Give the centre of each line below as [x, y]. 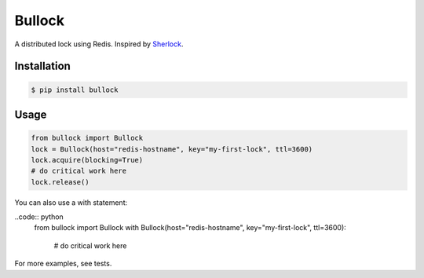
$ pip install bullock [75, 90]
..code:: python [39, 217]
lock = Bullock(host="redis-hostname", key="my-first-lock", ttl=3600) [172, 149]
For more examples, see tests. [63, 264]
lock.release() [60, 182]
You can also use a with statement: [71, 202]
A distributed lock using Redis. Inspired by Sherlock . [99, 44]
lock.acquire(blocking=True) [87, 160]
